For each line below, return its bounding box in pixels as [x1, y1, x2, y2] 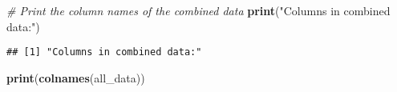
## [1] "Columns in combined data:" [6, 46, 202, 58]
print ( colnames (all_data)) [6, 69, 145, 86]
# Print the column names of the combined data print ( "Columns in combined [6, 2, 391, 18]
